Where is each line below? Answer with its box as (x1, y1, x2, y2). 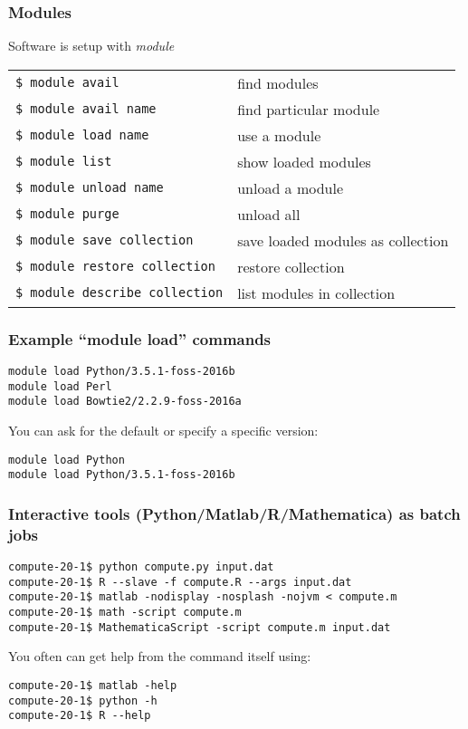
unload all (237, 203, 301, 225)
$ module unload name (15, 180, 164, 196)
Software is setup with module (8, 36, 175, 55)
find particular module (237, 98, 380, 120)
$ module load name (15, 128, 149, 143)
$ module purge (15, 206, 119, 222)
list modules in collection (237, 282, 396, 303)
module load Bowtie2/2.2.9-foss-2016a (8, 395, 242, 408)
